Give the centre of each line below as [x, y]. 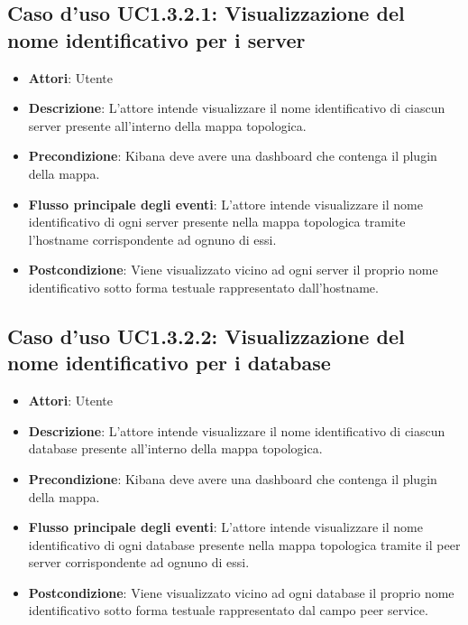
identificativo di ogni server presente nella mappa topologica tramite [217, 222]
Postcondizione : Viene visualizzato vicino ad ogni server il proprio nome [233, 270]
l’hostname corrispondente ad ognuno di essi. [152, 239]
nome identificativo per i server [156, 39]
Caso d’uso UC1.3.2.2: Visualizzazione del [206, 336]
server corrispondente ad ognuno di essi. [139, 562]
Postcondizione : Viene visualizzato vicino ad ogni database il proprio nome [241, 592]
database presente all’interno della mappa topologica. [175, 448]
